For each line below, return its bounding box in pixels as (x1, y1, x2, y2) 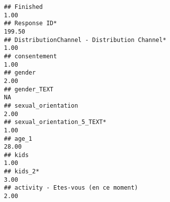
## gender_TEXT (4, 85, 54, 93)
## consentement (4, 52, 57, 60)
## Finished (4, 3, 43, 10)
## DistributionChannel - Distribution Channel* (4, 36, 167, 43)
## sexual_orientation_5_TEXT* (4, 119, 106, 126)
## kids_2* (4, 168, 39, 175)
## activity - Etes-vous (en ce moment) (4, 184, 138, 192)
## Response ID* (4, 20, 57, 27)
